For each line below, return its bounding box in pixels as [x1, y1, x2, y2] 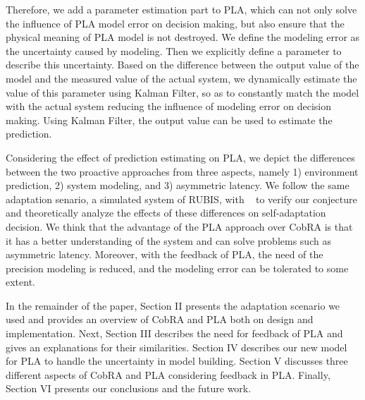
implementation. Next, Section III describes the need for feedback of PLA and [6, 326, 343, 341]
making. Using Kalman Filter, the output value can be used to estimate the [6, 112, 333, 127]
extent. [6, 274, 35, 289]
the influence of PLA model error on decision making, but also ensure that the [6, 16, 345, 30]
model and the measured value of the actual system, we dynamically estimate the [6, 71, 357, 85]
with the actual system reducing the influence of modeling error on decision [6, 99, 331, 114]
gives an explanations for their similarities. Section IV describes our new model [6, 339, 347, 354]
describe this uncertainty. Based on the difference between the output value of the [6, 57, 359, 72]
